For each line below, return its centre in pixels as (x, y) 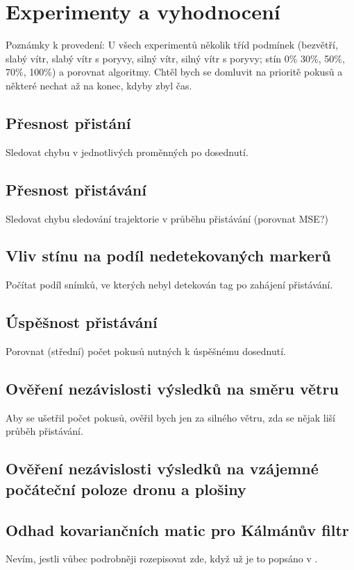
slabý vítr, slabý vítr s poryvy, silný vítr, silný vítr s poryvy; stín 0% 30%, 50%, (175, 58)
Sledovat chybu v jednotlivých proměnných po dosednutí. (127, 152)
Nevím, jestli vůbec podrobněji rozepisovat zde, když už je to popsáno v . (162, 559)
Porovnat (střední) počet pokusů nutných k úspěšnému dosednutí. (146, 351)
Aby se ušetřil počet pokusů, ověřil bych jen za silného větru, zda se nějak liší (171, 417)
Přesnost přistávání (76, 189)
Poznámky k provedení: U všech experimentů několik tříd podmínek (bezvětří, (172, 45)
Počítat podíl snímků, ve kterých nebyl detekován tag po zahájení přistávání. (169, 285)
